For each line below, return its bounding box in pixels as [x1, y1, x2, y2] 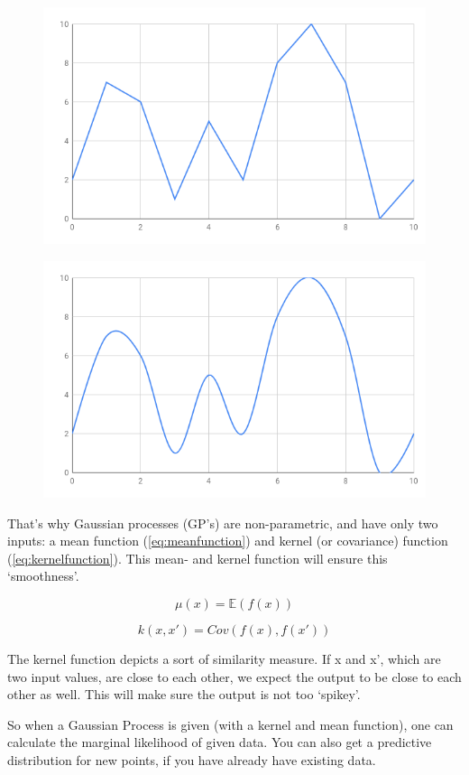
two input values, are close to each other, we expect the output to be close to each [7, 667, 462, 686]
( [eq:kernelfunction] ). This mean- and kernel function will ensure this [7, 548, 388, 567]
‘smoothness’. [7, 566, 79, 585]
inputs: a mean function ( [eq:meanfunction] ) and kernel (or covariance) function [7, 531, 448, 550]
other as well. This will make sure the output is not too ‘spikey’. [7, 685, 361, 704]
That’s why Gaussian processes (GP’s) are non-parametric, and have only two [7, 513, 438, 532]
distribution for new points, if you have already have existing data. [7, 750, 376, 769]
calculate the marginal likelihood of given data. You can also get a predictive [7, 733, 432, 752]
